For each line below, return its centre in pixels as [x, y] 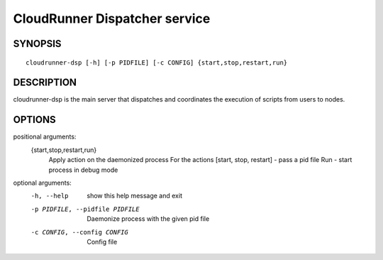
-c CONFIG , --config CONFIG [80, 232]
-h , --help [50, 196]
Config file [102, 242]
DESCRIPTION [45, 83]
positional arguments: [45, 137]
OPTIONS [34, 120]
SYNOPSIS [37, 44]
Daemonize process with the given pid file [148, 219]
